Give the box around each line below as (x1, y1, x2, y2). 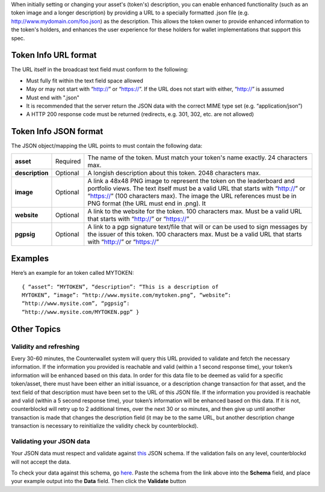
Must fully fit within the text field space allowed (26, 77, 144, 84)
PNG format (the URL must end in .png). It (87, 199, 206, 208)
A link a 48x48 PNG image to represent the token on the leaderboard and (87, 176, 295, 185)
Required (55, 157, 81, 165)
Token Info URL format (11, 50, 97, 60)
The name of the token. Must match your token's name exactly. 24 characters (87, 153, 308, 162)
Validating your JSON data (11, 437, 90, 445)
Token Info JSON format (11, 126, 104, 137)
